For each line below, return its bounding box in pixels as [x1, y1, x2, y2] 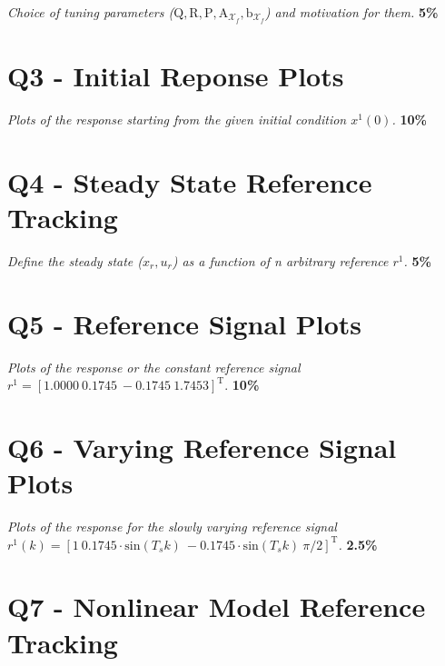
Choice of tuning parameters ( [7, 3, 174, 21]
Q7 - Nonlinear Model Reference [7, 588, 426, 625]
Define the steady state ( [7, 251, 143, 270]
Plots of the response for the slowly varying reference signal [7, 517, 337, 536]
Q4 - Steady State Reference [7, 163, 372, 200]
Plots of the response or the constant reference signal [7, 357, 301, 376]
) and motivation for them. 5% [264, 3, 439, 21]
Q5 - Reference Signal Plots [7, 304, 362, 342]
